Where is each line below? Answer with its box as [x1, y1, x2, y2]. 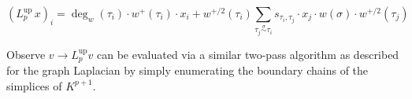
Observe [6, 46, 46, 62]
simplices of [6, 77, 62, 93]
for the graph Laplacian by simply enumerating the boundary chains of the [6, 61, 369, 78]
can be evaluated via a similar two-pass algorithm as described [97, 46, 399, 62]
